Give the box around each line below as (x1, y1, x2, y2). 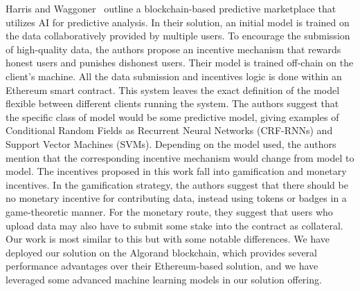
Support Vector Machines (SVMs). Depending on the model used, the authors (6, 136, 336, 151)
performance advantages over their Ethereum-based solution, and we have (6, 259, 318, 273)
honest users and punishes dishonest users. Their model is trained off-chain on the (6, 55, 354, 70)
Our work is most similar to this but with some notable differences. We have (6, 232, 330, 246)
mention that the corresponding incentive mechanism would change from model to (6, 150, 354, 165)
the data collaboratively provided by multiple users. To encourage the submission (6, 28, 350, 43)
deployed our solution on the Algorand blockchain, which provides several (6, 245, 317, 259)
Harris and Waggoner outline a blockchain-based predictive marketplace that (6, 1, 336, 15)
